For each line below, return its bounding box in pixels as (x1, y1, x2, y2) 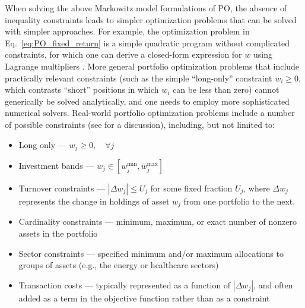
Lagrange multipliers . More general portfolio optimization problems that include (5, 59, 300, 72)
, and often (253, 278, 293, 291)
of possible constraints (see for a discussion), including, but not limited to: (5, 118, 275, 130)
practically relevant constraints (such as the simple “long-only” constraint (5, 71, 272, 84)
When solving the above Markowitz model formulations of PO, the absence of (5, 2, 287, 14)
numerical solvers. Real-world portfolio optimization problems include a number (5, 106, 295, 119)
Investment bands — (18, 159, 94, 171)
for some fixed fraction (150, 181, 233, 194)
